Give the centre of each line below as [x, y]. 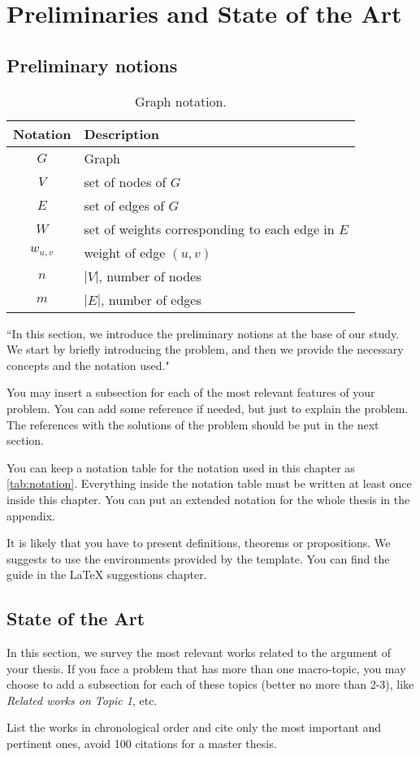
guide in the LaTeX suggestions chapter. [107, 574]
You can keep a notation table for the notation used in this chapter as [181, 467]
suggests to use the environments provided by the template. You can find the [198, 558]
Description [121, 133]
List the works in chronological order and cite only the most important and [194, 727]
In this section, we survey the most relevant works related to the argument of [199, 653]
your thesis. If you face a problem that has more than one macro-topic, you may [206, 668]
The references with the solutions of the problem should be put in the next [193, 424]
